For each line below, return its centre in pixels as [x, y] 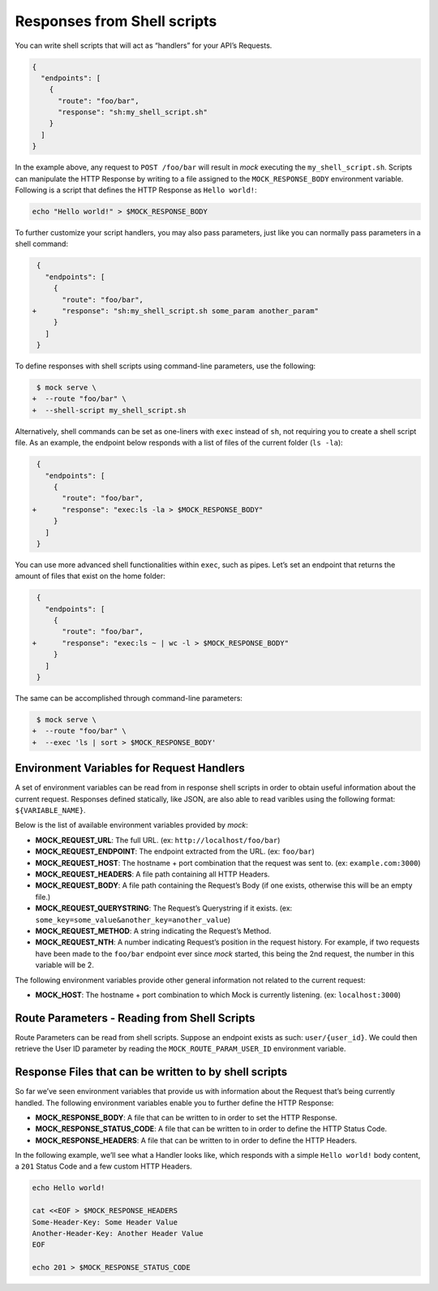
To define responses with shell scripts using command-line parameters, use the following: [165, 366]
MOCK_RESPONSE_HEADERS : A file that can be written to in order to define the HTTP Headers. [196, 1140]
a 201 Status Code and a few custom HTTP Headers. [103, 1166]
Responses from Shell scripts [116, 21]
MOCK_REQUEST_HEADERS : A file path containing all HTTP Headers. [152, 874]
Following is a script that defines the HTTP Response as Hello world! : [136, 190]
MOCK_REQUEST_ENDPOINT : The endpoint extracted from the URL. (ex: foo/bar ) [175, 851]
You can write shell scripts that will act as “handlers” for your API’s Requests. [144, 45]
